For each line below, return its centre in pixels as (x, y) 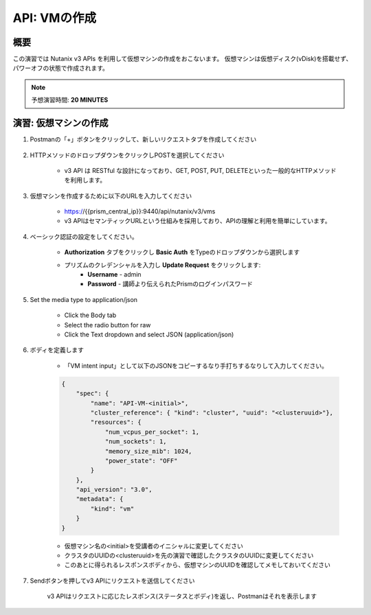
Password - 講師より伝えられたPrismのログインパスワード (170, 284)
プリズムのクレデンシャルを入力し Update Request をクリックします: (162, 265)
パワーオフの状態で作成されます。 (61, 68)
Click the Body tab (90, 315)
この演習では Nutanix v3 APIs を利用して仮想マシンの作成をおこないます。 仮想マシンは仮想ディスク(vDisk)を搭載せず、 (182, 59)
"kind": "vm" (112, 509)
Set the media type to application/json (83, 299)
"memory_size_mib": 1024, (148, 451)
